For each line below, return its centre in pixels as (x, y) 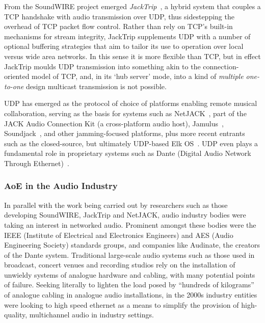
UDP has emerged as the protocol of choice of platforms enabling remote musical (131, 103)
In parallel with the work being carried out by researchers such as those (116, 205)
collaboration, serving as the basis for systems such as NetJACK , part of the (125, 113)
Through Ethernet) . (37, 163)
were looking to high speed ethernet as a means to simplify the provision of (122, 304)
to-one (14, 86)
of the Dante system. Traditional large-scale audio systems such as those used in (129, 254)
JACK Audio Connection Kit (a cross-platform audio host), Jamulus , (114, 123)
